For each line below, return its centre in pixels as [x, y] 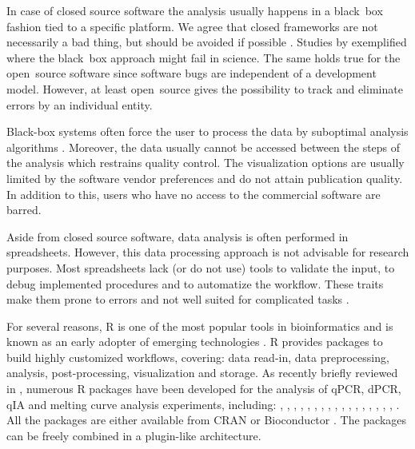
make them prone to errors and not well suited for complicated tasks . [178, 299]
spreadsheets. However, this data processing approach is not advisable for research [208, 252]
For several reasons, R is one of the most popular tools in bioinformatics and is [200, 326]
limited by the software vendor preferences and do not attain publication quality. [205, 178]
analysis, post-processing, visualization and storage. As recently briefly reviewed [202, 373]
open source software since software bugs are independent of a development [192, 73]
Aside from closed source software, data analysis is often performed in [178, 236]
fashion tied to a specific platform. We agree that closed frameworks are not [192, 26]
